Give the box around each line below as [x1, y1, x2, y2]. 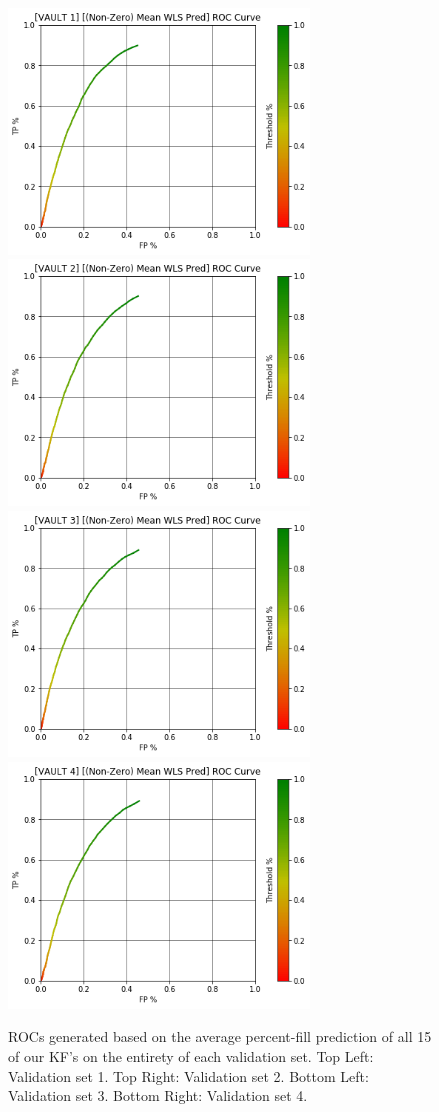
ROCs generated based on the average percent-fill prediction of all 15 [8, 1026, 432, 1047]
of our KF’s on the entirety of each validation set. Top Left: [8, 1046, 374, 1067]
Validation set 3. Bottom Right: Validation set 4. [8, 1085, 308, 1106]
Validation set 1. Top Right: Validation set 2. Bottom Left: [8, 1065, 369, 1086]
